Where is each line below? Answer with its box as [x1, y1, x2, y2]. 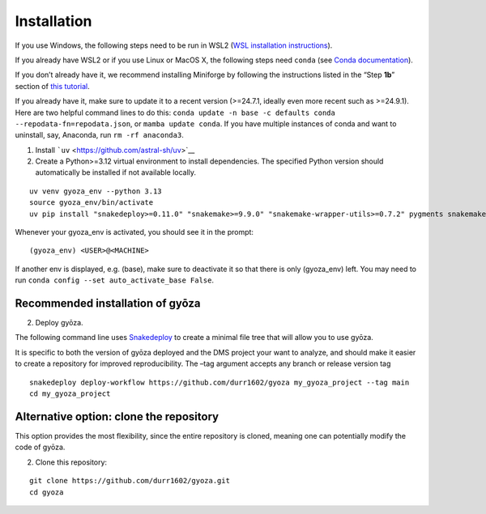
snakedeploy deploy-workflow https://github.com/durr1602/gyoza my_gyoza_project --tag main [29, 377, 410, 387]
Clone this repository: [35, 457, 108, 467]
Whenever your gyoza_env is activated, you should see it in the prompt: [15, 227, 254, 237]
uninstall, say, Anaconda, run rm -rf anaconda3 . [15, 130, 184, 140]
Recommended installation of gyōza [15, 296, 201, 310]
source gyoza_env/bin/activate [29, 198, 154, 207]
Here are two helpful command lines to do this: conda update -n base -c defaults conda [15, 108, 335, 117]
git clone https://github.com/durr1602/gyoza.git [29, 476, 231, 486]
